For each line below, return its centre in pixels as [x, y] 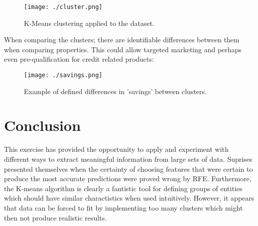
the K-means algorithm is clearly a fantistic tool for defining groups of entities [123, 188]
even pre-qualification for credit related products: [79, 59]
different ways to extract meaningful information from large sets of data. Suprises [128, 159]
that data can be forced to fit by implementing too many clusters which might [124, 207]
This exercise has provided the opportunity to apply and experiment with [116, 149]
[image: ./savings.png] [63, 75]
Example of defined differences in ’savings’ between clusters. [115, 91]
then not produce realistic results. [56, 217]
